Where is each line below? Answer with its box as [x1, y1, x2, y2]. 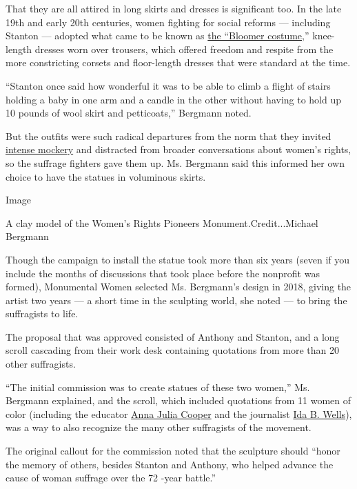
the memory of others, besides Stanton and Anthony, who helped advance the [6, 457, 334, 471]
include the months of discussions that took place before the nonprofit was [6, 266, 320, 280]
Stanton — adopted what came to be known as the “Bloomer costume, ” [6, 28, 309, 43]
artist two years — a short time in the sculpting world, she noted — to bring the [6, 292, 347, 307]
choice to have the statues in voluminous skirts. [6, 169, 206, 183]
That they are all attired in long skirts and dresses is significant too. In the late [6, 1, 342, 15]
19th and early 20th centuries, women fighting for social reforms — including [6, 14, 331, 29]
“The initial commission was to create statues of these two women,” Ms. [6, 379, 310, 394]
